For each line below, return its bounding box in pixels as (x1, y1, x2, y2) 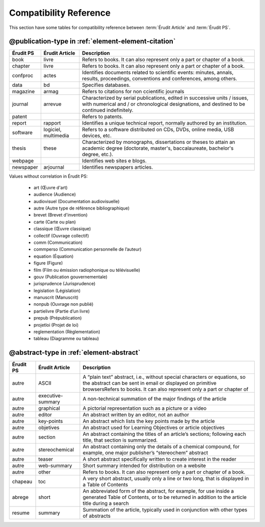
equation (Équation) (33, 253, 74, 259)
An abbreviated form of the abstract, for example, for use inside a (82, 488, 234, 495)
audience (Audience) (33, 191, 76, 197)
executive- (38, 393, 63, 399)
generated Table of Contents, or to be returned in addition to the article (82, 494, 247, 501)
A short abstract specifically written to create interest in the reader (82, 456, 237, 463)
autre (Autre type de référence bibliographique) (33, 205, 130, 211)
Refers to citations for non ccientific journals (81, 88, 185, 95)
